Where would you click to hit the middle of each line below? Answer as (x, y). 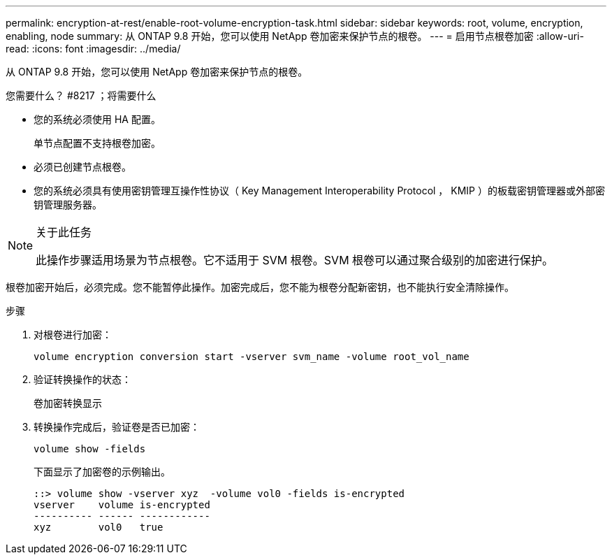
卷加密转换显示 (68, 403)
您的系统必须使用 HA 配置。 (97, 119)
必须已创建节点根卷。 (82, 167)
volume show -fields (90, 449)
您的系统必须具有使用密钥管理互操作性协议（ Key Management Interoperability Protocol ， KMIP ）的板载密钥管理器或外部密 (319, 191)
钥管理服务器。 (68, 204)
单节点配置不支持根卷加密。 (97, 143)
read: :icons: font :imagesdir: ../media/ (93, 49)
